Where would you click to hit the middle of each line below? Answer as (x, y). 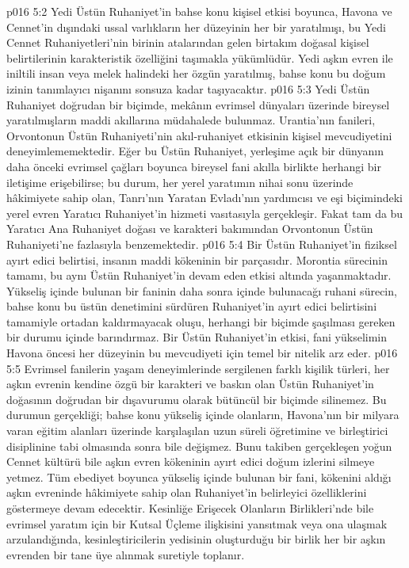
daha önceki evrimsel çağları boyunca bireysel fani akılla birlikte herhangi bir (194, 166)
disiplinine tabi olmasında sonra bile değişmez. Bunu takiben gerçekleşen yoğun (199, 446)
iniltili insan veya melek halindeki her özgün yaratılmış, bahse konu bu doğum (196, 73)
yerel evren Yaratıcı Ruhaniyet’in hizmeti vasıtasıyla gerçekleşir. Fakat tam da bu (205, 213)
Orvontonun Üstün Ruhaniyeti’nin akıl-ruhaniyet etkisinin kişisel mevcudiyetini (199, 135)
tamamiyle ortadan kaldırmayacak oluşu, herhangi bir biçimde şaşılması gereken (201, 321)
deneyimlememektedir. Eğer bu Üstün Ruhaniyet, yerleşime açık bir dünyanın (195, 151)
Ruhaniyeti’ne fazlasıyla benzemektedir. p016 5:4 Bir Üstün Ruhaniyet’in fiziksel (202, 244)
